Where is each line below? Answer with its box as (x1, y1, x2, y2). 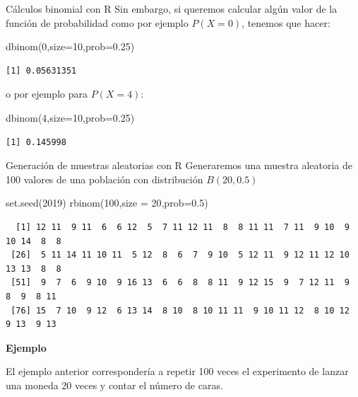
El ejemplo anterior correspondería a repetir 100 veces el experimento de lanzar (6, 364, 349, 379)
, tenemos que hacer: (241, 15, 330, 30)
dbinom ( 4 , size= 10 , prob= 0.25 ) (6, 110, 135, 125)
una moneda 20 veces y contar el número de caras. (6, 377, 223, 392)
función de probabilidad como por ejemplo (6, 15, 189, 30)
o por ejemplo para (6, 86, 88, 101)
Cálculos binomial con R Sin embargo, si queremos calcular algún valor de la (6, 1, 338, 16)
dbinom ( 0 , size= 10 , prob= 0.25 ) (6, 39, 135, 54)
